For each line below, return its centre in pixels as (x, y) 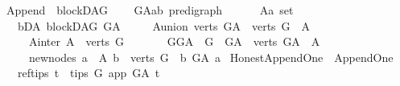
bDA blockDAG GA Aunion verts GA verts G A (164, 25)
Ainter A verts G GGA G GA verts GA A (174, 41)
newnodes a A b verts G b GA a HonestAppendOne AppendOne (211, 57)
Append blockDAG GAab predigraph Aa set (150, 10)
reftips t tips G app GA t (89, 73)
